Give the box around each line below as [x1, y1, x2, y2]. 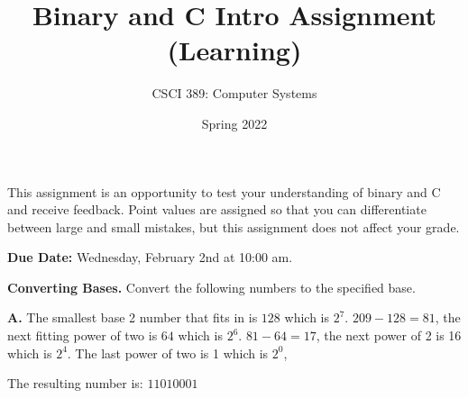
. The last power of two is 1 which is [67, 343, 269, 362]
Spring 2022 [201, 113, 268, 132]
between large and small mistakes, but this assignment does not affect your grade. [7, 217, 460, 236]
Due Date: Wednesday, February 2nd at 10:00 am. [7, 248, 293, 267]
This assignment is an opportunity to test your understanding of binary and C [7, 182, 441, 201]
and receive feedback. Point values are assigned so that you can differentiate [7, 200, 427, 219]
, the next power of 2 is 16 [316, 326, 462, 345]
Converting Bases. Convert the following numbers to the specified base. [7, 277, 416, 296]
